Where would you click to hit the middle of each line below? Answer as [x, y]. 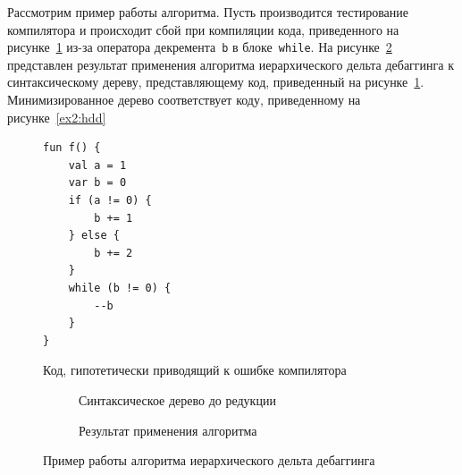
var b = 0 [97, 183]
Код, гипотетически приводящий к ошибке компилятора [195, 370]
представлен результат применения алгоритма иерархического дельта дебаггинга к [231, 64]
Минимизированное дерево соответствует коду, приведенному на [184, 100]
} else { [94, 236]
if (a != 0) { [110, 200]
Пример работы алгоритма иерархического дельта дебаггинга [209, 460]
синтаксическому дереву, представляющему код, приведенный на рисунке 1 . [216, 82]
